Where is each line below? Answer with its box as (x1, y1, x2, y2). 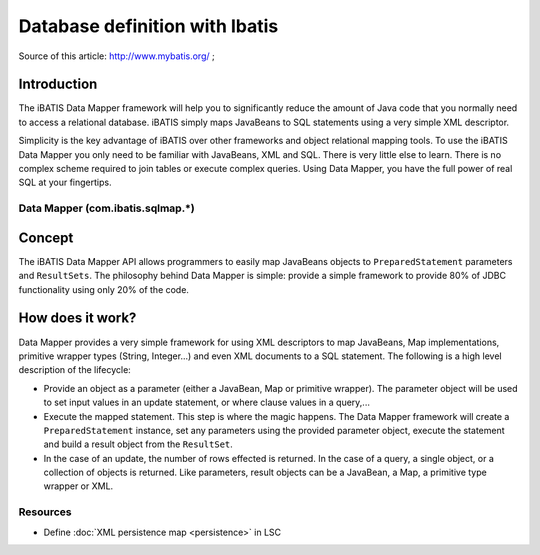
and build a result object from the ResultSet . (43, 438, 234, 450)
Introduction (18, 76, 98, 93)
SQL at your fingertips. (18, 176, 112, 189)
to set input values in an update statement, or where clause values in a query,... (43, 396, 370, 409)
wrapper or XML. (43, 480, 114, 492)
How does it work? (18, 310, 137, 327)
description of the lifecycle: (18, 364, 132, 376)
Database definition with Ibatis (18, 15, 279, 37)
